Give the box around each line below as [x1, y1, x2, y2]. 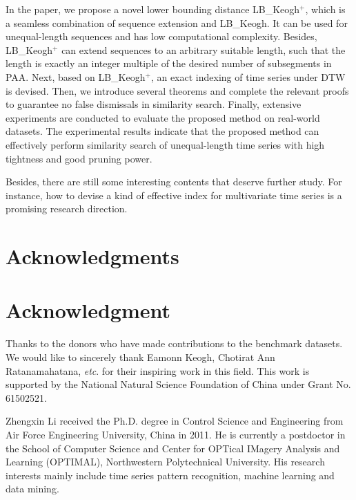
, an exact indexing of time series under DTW [150, 69, 346, 84]
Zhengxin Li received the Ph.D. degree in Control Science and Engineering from [6, 414, 344, 428]
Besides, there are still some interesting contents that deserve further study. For [6, 174, 342, 189]
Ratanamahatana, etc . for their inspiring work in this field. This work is [6, 363, 310, 378]
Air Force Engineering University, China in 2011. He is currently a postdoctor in [6, 427, 346, 441]
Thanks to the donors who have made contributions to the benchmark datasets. [6, 336, 343, 351]
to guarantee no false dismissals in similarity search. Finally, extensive [6, 97, 301, 111]
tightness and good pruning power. [6, 151, 152, 165]
